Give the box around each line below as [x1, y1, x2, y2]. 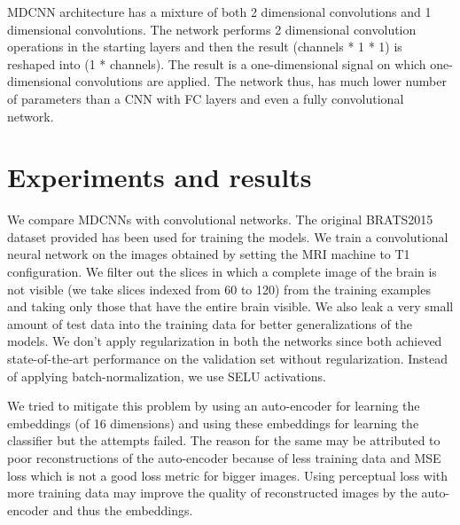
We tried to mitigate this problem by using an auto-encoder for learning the [7, 396, 420, 415]
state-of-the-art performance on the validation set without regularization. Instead [7, 349, 448, 368]
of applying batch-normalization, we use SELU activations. [7, 366, 326, 385]
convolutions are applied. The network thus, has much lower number [75, 72, 447, 90]
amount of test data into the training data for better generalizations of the [7, 314, 412, 333]
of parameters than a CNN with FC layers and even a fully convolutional [7, 89, 404, 107]
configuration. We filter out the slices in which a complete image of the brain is [7, 262, 437, 281]
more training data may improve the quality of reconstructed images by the [7, 483, 417, 502]
